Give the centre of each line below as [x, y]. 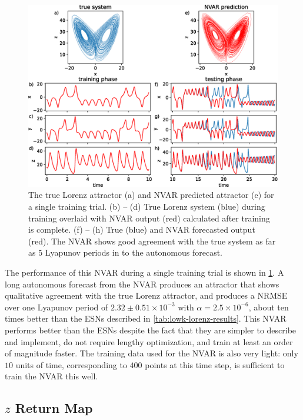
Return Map [54, 408]
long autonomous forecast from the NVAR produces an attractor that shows [142, 284]
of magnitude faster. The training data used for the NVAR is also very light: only [151, 353]
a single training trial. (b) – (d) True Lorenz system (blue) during [147, 206]
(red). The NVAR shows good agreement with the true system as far [152, 241]
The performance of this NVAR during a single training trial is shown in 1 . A [144, 272]
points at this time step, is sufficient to [215, 364]
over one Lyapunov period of [56, 307]
